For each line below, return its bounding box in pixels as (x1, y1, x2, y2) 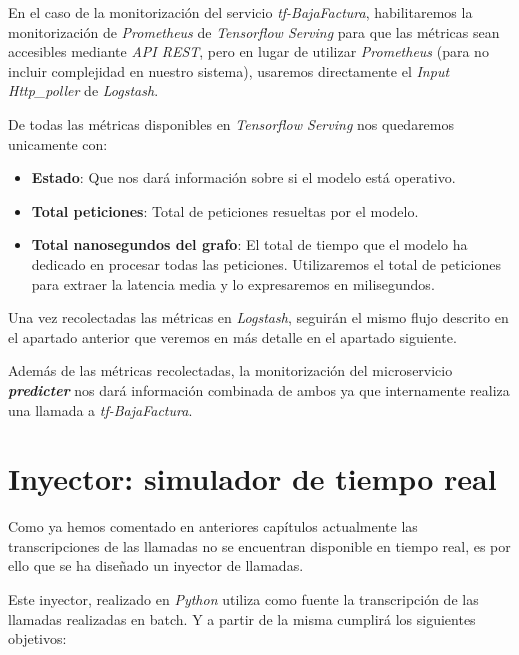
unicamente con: (8, 133, 108, 154)
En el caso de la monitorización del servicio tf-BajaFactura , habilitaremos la (8, 2, 473, 22)
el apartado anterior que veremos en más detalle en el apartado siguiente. (8, 326, 457, 347)
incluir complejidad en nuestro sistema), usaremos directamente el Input (8, 60, 450, 81)
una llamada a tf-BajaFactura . (8, 399, 193, 420)
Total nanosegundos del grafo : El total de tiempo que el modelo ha (31, 234, 468, 255)
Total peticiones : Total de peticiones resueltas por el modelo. (31, 200, 419, 221)
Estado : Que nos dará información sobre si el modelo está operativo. (31, 167, 456, 188)
